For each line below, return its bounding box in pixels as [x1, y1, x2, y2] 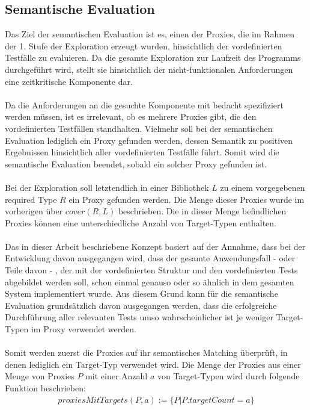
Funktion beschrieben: [5, 382, 86, 394]
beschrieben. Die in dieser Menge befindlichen [118, 205, 287, 217]
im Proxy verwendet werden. [31, 323, 136, 335]
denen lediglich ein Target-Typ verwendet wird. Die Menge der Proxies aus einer [5, 358, 301, 370]
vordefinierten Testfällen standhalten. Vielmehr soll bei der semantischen [5, 122, 273, 134]
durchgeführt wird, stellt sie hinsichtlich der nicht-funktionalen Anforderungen [5, 63, 293, 75]
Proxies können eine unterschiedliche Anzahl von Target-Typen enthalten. [5, 216, 276, 229]
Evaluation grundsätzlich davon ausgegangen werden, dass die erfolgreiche [5, 299, 277, 311]
